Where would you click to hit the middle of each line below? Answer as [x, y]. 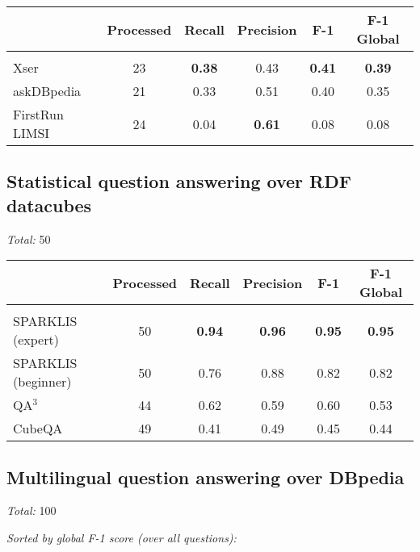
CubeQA [38, 429]
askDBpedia [47, 91]
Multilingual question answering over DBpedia [206, 477]
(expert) [36, 340]
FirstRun [38, 114]
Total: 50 [29, 238]
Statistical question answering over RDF [179, 181]
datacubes [49, 205]
